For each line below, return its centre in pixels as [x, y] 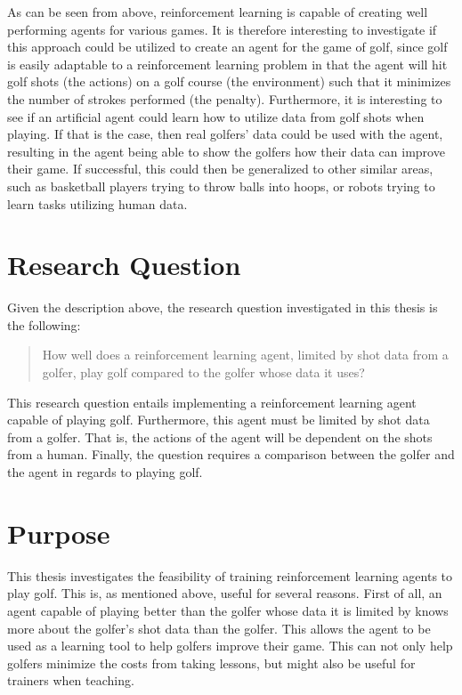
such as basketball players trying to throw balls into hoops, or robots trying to [221, 186]
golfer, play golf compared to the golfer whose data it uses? [203, 372]
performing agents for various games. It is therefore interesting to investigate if [222, 29]
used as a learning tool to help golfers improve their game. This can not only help [230, 646]
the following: [44, 324]
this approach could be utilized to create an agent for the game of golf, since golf [227, 47]
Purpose [59, 533]
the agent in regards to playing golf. [105, 472]
